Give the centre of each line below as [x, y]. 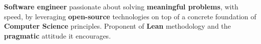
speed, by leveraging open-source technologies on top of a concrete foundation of [130, 16]
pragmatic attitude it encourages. [58, 35]
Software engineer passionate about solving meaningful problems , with [121, 6]
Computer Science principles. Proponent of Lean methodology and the [117, 26]
